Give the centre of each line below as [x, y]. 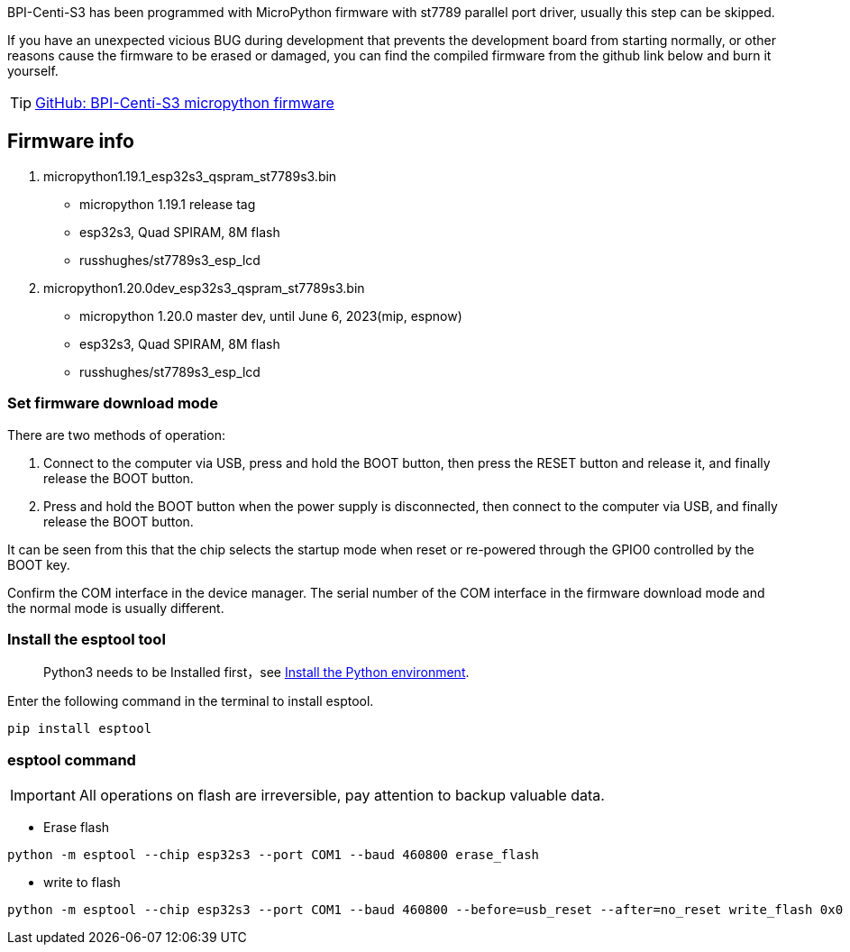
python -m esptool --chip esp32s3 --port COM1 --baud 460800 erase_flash [274, 855]
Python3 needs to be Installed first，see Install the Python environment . [256, 673]
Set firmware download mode [113, 403]
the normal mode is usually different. [116, 608]
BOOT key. [39, 564]
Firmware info [71, 142]
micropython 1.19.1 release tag [168, 204]
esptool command [72, 760]
